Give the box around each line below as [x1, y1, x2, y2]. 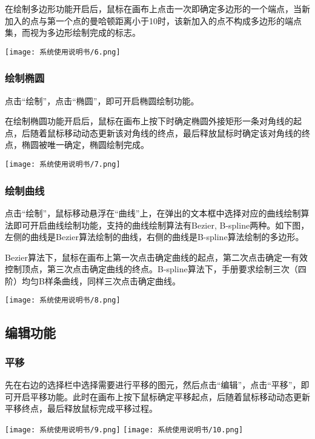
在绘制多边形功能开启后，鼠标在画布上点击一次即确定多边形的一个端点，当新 [5, 2, 310, 15]
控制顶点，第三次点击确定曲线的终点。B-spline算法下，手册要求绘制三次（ [5, 263, 298, 275]
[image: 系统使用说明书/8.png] [5, 296, 121, 305]
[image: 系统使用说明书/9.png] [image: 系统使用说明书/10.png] [5, 425, 244, 434]
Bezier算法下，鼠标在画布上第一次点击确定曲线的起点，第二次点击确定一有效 [5, 250, 308, 263]
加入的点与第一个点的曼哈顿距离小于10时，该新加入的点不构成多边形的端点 [5, 14, 302, 27]
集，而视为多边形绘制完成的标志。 [5, 26, 141, 39]
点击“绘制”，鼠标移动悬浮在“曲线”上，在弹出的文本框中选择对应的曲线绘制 [5, 206, 301, 219]
